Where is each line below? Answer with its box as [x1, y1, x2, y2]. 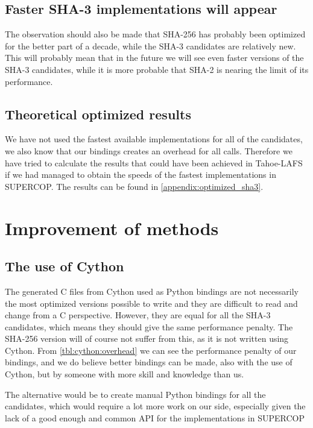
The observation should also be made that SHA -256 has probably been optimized [5, 28, 306, 40]
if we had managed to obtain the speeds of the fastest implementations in [5, 168, 276, 181]
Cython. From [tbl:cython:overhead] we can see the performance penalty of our [5, 344, 297, 356]
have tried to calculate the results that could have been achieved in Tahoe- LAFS [5, 156, 303, 169]
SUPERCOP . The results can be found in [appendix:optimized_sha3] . [5, 180, 264, 192]
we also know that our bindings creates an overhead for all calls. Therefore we [5, 144, 292, 157]
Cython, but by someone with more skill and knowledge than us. [5, 368, 244, 380]
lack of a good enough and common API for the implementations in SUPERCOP [5, 411, 305, 424]
